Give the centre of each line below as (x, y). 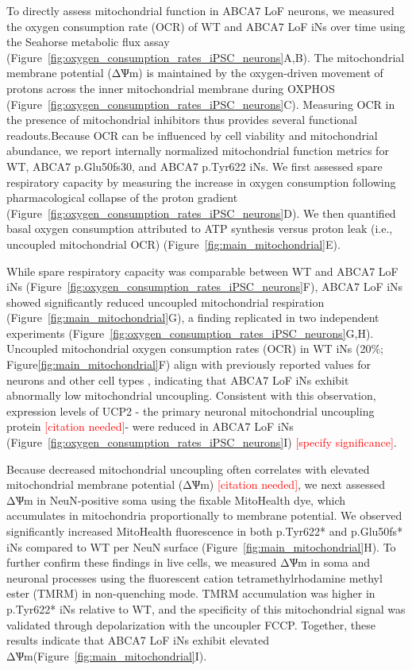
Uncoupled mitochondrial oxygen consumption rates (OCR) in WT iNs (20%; (195, 349)
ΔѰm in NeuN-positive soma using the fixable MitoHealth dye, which (176, 500)
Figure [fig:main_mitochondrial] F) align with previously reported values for (189, 364)
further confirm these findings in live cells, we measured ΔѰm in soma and (189, 562)
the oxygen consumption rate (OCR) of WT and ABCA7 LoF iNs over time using (206, 26)
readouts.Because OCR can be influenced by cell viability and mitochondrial (192, 135)
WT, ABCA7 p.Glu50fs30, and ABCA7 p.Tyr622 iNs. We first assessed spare (194, 166)
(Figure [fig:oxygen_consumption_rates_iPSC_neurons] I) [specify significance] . (202, 442)
